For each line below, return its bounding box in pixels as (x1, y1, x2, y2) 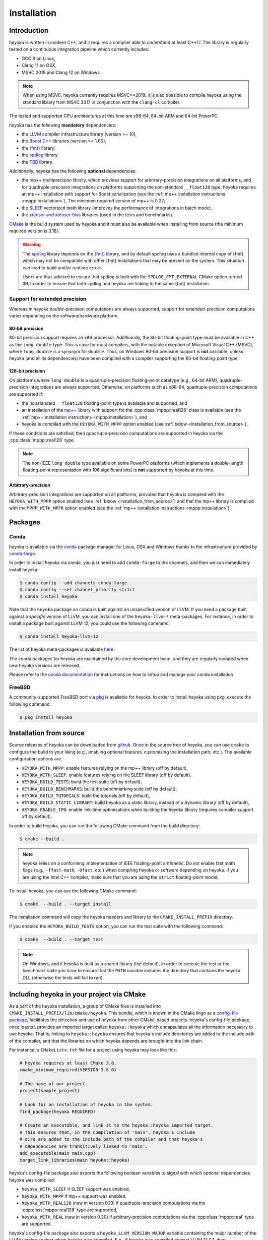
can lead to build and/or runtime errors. (22, 264, 103, 270)
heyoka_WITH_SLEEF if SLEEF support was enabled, (21, 1186, 130, 1192)
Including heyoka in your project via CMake (9, 990, 146, 998)
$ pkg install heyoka (19, 714, 72, 720)
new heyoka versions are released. (9, 662, 80, 668)
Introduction (9, 26, 49, 35)
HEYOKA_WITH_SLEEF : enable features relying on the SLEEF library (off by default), (21, 772, 192, 778)
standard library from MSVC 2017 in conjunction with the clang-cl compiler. (22, 99, 181, 105)
